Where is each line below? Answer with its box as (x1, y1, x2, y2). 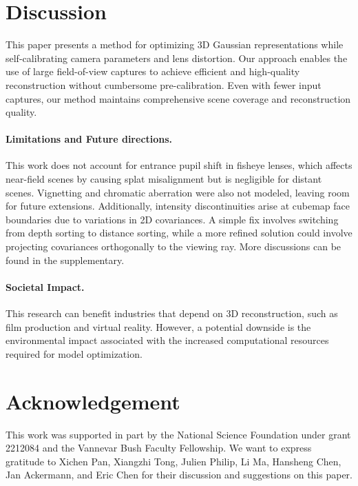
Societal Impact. (6, 279, 85, 294)
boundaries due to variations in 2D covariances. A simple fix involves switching (6, 212, 339, 226)
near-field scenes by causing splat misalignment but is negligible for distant (6, 172, 322, 186)
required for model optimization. (6, 346, 143, 361)
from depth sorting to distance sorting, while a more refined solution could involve (6, 225, 352, 240)
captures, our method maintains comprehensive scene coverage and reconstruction (6, 91, 351, 105)
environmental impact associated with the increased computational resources (6, 333, 329, 347)
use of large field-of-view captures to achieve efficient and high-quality (6, 64, 300, 79)
